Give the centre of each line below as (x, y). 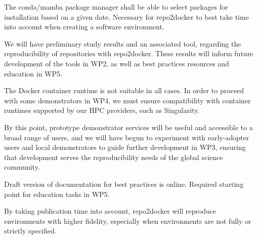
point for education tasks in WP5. (57, 194)
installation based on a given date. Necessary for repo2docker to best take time (126, 16)
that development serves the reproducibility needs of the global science (114, 157)
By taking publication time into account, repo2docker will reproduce (110, 211)
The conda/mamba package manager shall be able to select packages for (116, 7)
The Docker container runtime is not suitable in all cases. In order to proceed (124, 90)
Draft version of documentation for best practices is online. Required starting (124, 184)
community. (22, 167)
